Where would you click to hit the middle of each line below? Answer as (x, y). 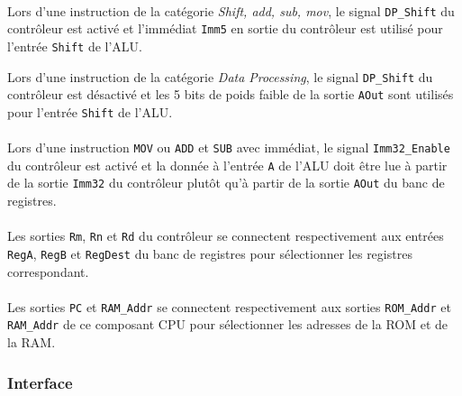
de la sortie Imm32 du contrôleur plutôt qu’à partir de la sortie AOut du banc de (226, 183)
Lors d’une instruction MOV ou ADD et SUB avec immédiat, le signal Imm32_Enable (229, 147)
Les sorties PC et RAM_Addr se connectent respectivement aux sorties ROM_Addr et (229, 306)
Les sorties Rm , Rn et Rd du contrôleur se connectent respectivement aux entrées (226, 236)
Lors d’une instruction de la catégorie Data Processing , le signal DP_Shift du (220, 76)
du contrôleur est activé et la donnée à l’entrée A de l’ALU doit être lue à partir (227, 165)
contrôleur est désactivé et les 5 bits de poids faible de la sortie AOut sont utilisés (231, 94)
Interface (40, 382)
